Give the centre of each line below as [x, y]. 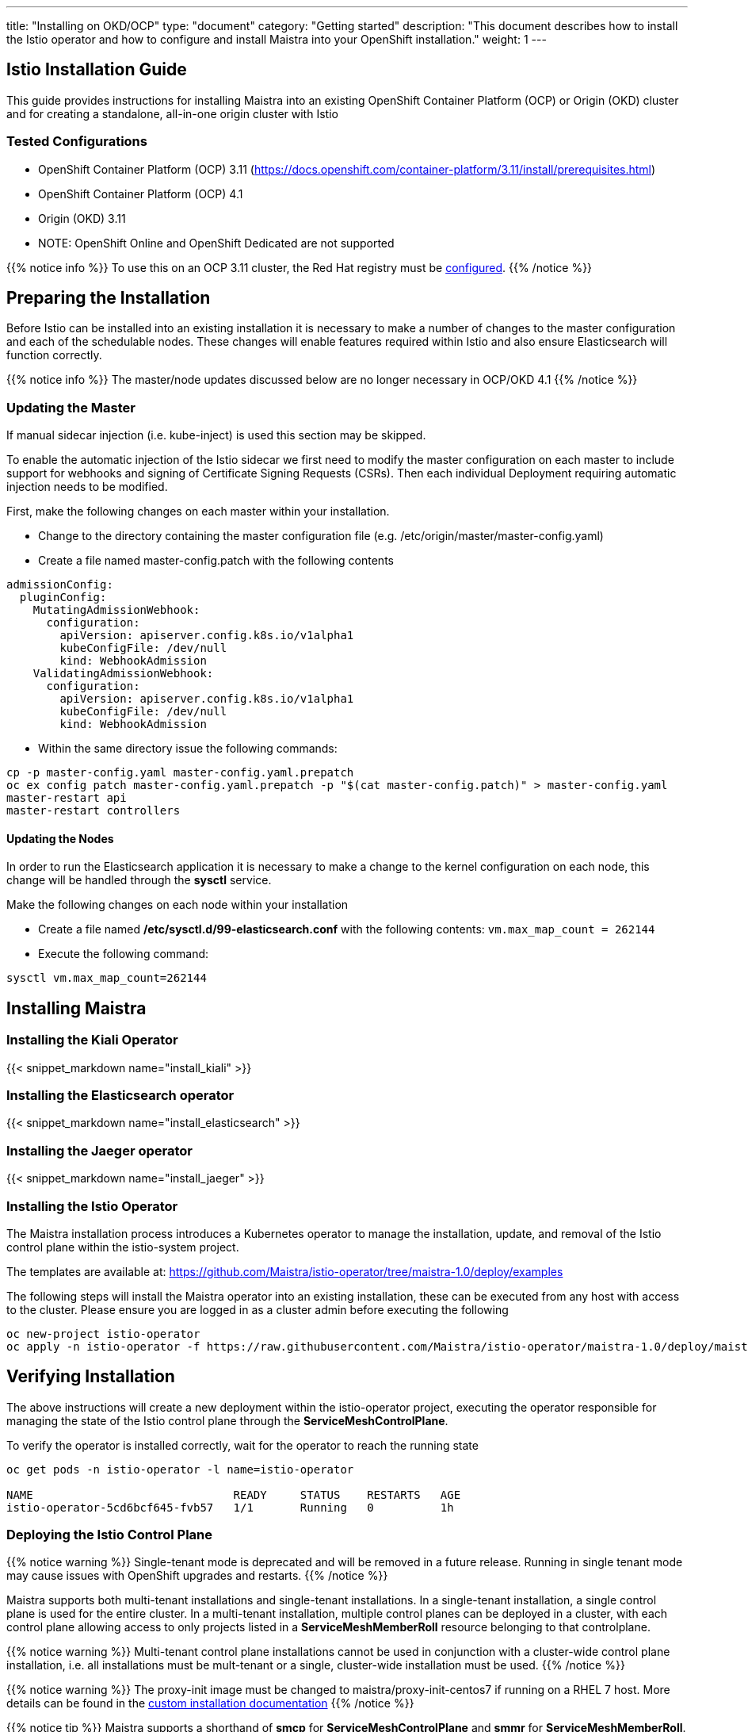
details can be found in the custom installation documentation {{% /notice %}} [210, 1703]
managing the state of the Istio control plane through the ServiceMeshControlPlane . [227, 1420]
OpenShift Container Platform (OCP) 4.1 [141, 194]
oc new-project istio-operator [103, 1333]
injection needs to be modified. [87, 487]
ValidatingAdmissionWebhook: [123, 674]
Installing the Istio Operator [92, 1206]
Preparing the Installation [109, 298]
